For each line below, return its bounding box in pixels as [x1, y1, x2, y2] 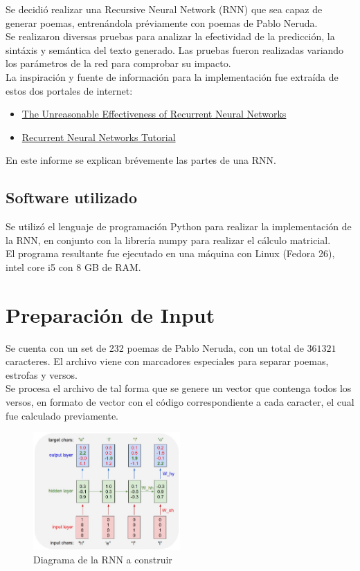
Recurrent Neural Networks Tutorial [21, 129, 176, 144]
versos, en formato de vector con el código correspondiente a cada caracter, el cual [6, 395, 354, 409]
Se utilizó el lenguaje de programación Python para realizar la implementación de [6, 219, 352, 234]
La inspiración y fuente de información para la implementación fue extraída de [6, 69, 339, 84]
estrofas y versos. [6, 367, 78, 382]
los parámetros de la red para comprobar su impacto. [6, 56, 231, 71]
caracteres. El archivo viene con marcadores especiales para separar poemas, [6, 354, 329, 368]
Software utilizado [6, 187, 138, 208]
